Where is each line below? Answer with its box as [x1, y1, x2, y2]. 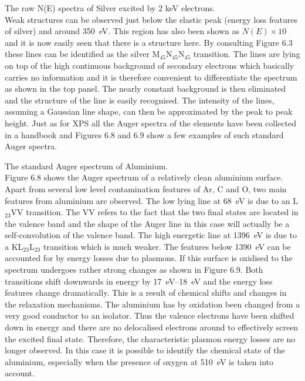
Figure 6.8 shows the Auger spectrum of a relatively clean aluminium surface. [5, 171, 283, 183]
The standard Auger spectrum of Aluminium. [5, 159, 168, 172]
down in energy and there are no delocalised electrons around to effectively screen [5, 321, 299, 333]
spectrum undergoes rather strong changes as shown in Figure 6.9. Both [5, 263, 263, 276]
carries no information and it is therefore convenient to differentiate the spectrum [5, 71, 297, 83]
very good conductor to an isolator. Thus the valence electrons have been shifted [5, 309, 294, 322]
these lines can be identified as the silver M [5, 48, 160, 60]
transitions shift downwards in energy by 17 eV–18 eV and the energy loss [5, 275, 273, 287]
